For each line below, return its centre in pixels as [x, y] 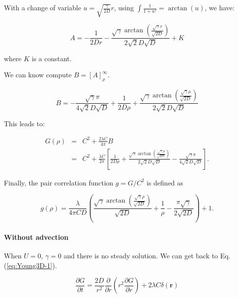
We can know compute [38, 75]
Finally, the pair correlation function [59, 182]
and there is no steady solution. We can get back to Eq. [147, 255]
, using [124, 7]
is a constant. [52, 58]
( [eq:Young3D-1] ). [31, 265]
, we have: [220, 7]
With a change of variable [43, 7]
